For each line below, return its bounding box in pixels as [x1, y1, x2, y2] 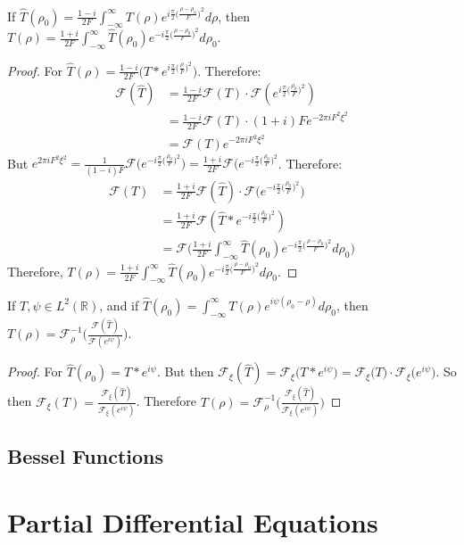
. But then [156, 362, 214, 381]
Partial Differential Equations [7, 503, 378, 540]
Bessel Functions [7, 442, 163, 470]
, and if [99, 295, 139, 314]
